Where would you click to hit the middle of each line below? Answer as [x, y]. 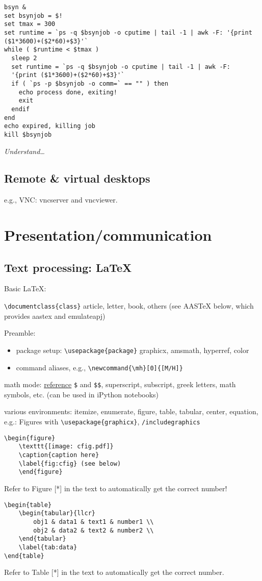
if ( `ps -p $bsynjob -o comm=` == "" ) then [90, 83]
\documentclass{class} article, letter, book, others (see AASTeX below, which [129, 306]
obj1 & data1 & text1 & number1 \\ [94, 522]
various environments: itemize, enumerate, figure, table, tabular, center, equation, [131, 411]
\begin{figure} [30, 438]
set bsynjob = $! [33, 16]
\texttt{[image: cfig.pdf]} [66, 447]
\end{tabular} [42, 539]
